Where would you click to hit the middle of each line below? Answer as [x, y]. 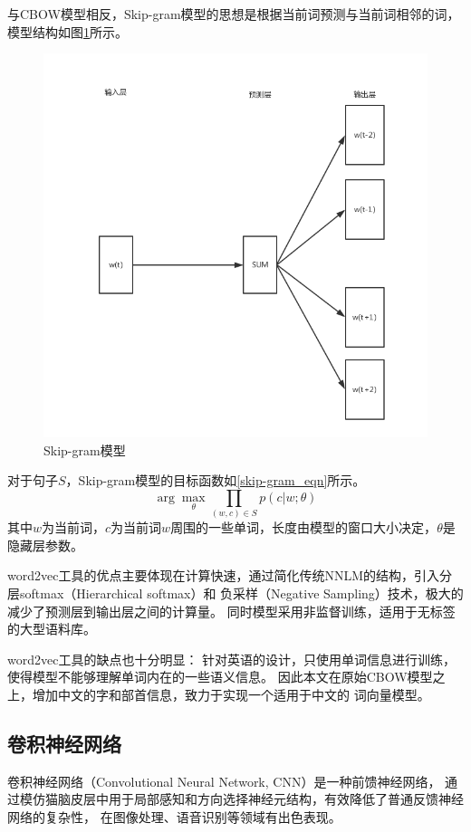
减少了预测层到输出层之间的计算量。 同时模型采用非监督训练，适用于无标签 [231, 611]
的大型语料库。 [52, 629]
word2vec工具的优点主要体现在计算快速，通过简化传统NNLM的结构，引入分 [230, 575]
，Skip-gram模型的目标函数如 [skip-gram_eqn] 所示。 [216, 480]
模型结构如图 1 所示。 [67, 31]
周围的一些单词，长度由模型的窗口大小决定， [304, 527]
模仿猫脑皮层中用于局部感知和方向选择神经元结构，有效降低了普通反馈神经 [241, 799]
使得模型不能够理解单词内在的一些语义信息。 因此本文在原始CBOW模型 [220, 677]
